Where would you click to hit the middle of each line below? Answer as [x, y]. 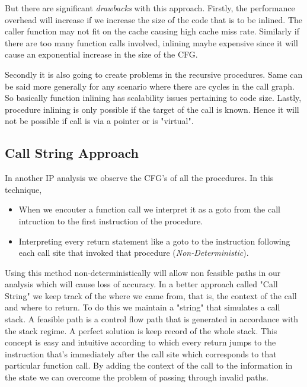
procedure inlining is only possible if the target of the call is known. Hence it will [152, 109]
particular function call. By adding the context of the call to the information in [149, 365]
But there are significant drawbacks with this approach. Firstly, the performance [150, 8]
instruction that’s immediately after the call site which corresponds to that [141, 353]
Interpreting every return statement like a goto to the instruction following [154, 241]
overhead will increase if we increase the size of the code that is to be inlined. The [154, 19]
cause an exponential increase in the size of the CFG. [101, 54]
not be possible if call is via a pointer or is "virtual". [99, 121]
